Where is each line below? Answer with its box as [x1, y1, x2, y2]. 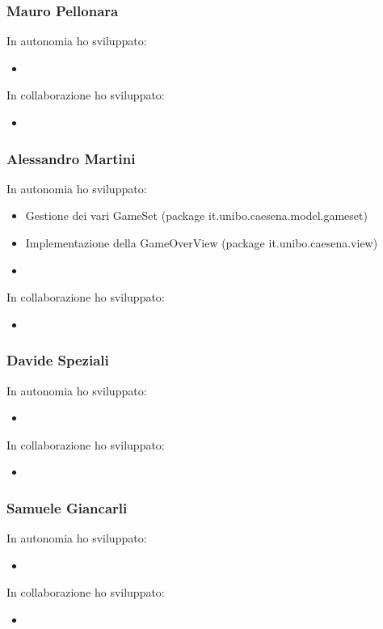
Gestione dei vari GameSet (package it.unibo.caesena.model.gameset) [25, 207, 368, 224]
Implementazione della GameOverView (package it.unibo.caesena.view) [25, 234, 378, 251]
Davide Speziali [6, 350, 109, 370]
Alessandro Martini [6, 148, 136, 168]
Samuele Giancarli [6, 497, 128, 517]
